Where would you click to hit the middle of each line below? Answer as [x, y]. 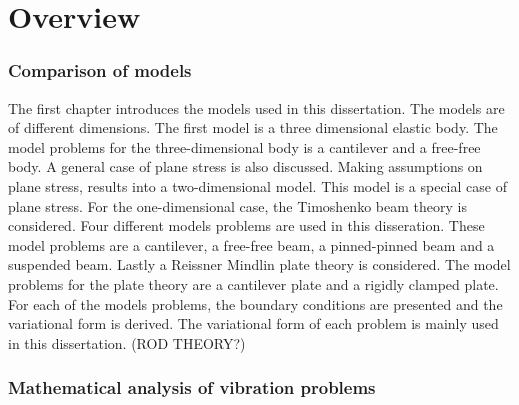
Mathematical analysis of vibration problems [192, 387]
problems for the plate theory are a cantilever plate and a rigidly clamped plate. [253, 283]
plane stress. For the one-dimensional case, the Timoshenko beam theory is [237, 205]
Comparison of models [100, 70]
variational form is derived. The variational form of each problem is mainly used [253, 323]
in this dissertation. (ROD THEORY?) [127, 342]
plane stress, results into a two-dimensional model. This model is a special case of [257, 185]
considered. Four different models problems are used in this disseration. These [246, 225]
